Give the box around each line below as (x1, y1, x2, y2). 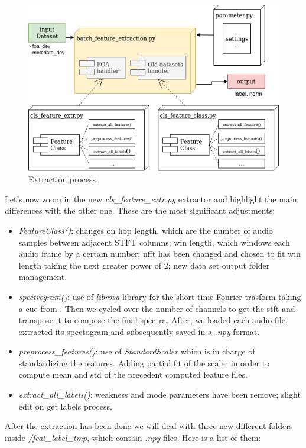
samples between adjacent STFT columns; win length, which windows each (18, 236, 290, 248)
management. (18, 270, 67, 283)
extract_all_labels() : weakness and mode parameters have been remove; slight (18, 388, 301, 401)
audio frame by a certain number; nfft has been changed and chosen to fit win (18, 247, 301, 260)
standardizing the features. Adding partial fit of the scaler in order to (18, 356, 270, 369)
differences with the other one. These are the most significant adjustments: (5, 204, 275, 217)
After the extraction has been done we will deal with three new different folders (5, 420, 293, 432)
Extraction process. (28, 173, 98, 185)
